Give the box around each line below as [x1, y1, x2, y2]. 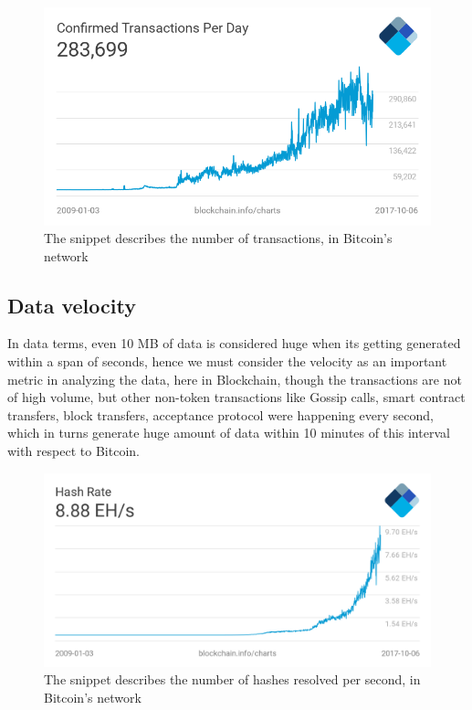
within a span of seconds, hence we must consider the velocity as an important [7, 352, 447, 371]
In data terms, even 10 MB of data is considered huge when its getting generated [7, 334, 461, 353]
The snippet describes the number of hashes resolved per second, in [44, 670, 421, 689]
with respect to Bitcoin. [7, 441, 140, 461]
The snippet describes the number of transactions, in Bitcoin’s [44, 228, 393, 248]
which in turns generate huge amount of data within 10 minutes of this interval [7, 423, 450, 442]
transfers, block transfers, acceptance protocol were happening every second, [7, 405, 434, 424]
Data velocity [7, 291, 136, 319]
